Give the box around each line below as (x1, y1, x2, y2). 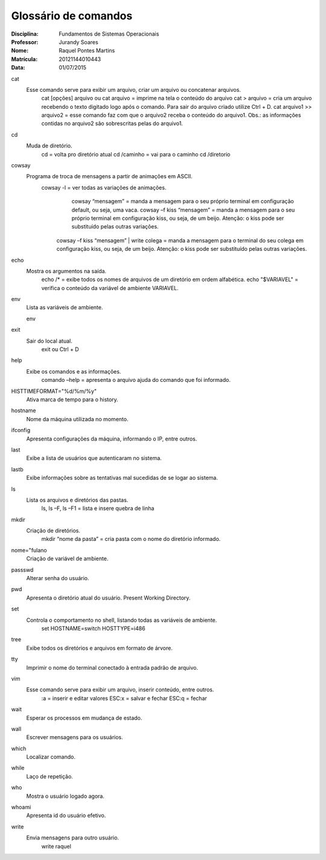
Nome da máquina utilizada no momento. (26, 415, 129, 422)
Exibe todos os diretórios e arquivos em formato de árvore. (26, 644, 173, 651)
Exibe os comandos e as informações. (26, 367, 121, 375)
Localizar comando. (26, 753, 75, 761)
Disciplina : (11, 30, 39, 37)
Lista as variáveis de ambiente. (26, 304, 103, 311)
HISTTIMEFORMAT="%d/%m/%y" (11, 387, 97, 395)
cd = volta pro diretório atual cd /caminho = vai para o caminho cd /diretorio (41, 150, 231, 158)
